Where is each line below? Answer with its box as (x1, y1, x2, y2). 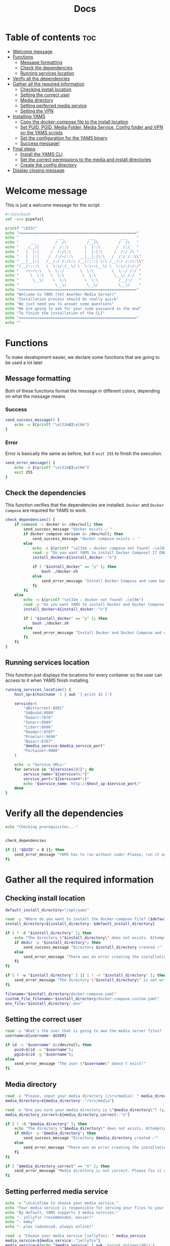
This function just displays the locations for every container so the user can (5, 672, 163, 678)
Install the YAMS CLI (20, 151, 63, 157)
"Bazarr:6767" (23, 739, 53, 744)
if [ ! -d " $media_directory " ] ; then (5, 1121, 87, 1127)
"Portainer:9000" (23, 748, 60, 753)
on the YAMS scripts (20, 129, 63, 135)
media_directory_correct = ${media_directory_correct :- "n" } (5, 1112, 130, 1117)
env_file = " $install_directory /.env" (5, 1001, 82, 1006)
